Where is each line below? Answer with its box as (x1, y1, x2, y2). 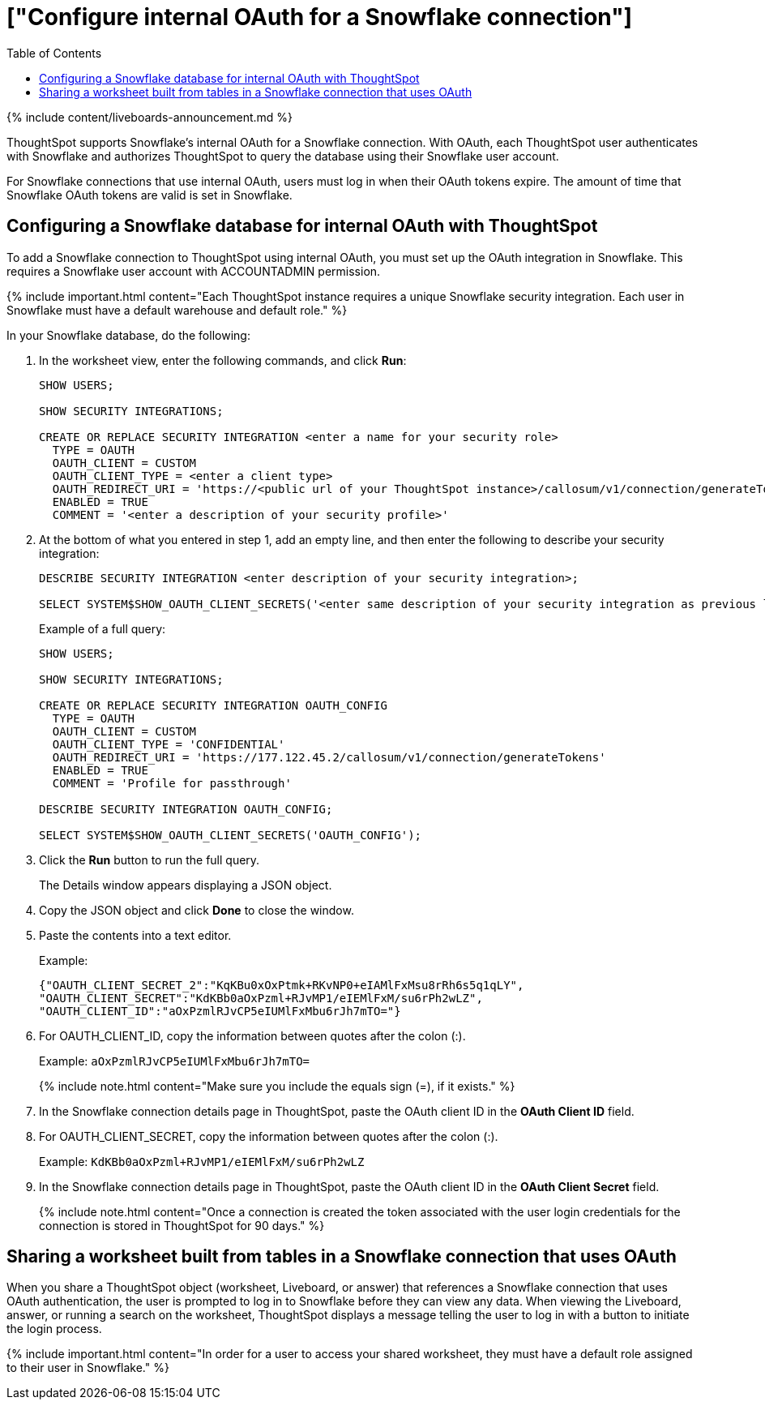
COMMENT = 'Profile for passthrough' (52, 776, 292, 790)
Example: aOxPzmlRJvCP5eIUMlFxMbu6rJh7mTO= (39, 1053, 310, 1068)
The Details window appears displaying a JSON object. (39, 877, 332, 892)
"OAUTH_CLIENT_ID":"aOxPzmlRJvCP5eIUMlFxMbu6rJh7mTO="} (39, 1004, 401, 1018)
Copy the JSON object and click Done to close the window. (39, 902, 354, 917)
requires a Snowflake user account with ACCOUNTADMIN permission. (6, 264, 381, 278)
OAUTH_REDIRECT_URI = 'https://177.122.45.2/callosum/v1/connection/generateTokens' (52, 750, 606, 764)
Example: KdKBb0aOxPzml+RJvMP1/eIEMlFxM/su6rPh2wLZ (39, 1154, 365, 1168)
